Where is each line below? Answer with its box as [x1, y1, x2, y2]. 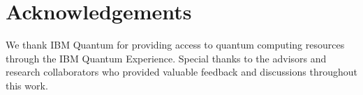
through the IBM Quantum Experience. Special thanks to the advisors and [6, 51, 327, 65]
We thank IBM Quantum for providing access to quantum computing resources [6, 37, 345, 52]
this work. [6, 78, 48, 92]
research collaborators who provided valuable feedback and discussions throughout [6, 64, 357, 79]
